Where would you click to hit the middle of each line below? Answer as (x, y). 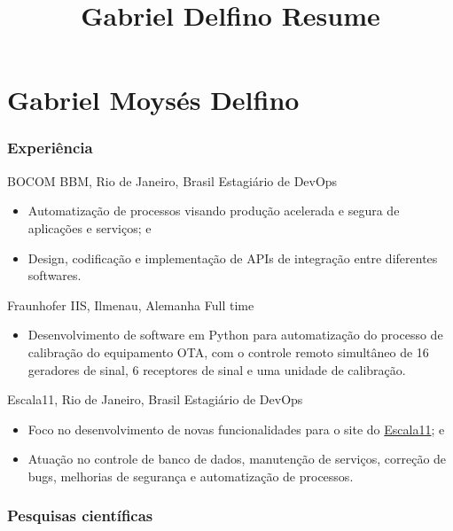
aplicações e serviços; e (90, 227)
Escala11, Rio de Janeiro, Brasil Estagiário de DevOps (155, 399)
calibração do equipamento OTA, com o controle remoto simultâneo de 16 (228, 351)
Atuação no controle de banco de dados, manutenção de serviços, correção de (237, 459)
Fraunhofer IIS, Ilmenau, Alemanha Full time (131, 305)
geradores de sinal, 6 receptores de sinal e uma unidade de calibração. (217, 369)
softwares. (55, 275)
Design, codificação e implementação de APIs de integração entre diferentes (233, 258)
